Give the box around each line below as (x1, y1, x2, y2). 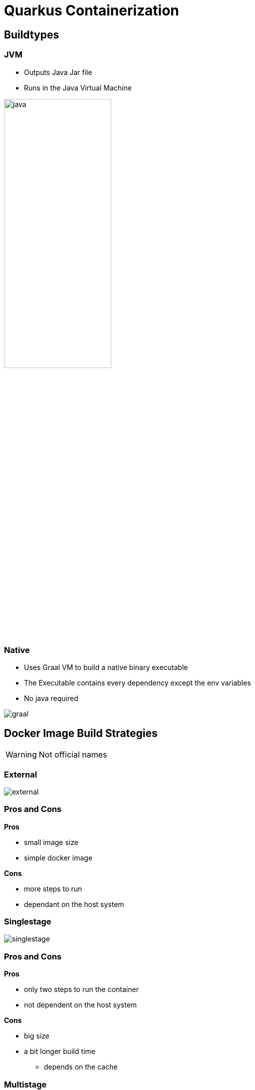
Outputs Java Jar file (24, 67, 92, 76)
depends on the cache (44, 1062, 118, 1071)
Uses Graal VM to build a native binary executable (24, 663, 188, 672)
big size (24, 1031, 49, 1040)
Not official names (38, 749, 107, 760)
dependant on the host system (24, 899, 124, 908)
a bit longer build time (24, 1047, 95, 1056)
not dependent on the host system (24, 1000, 137, 1009)
